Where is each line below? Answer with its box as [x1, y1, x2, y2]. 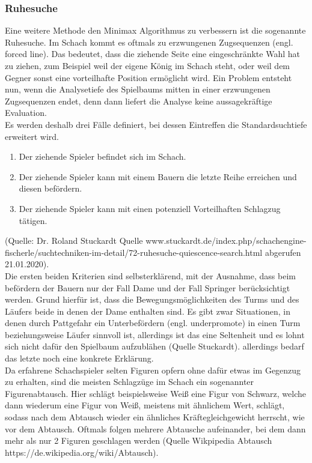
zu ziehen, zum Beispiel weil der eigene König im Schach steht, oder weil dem [5, 59, 290, 71]
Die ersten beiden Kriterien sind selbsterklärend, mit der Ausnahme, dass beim [5, 269, 296, 282]
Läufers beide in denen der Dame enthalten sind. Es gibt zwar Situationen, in [5, 304, 291, 317]
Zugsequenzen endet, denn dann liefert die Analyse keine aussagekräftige [5, 94, 272, 107]
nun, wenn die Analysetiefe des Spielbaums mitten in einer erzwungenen [5, 83, 271, 95]
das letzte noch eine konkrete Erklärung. [5, 352, 154, 365]
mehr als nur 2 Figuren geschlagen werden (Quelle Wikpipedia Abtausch [5, 434, 272, 447]
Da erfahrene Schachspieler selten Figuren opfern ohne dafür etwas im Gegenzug [5, 363, 301, 376]
